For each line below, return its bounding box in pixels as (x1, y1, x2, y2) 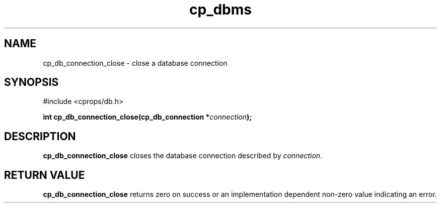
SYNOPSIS (4, 76, 59, 89)
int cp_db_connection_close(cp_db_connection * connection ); (43, 113, 252, 122)
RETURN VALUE (4, 168, 85, 181)
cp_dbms (189, 1, 252, 18)
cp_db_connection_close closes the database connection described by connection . (43, 151, 323, 160)
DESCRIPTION (4, 130, 76, 143)
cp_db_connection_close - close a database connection (43, 58, 228, 67)
